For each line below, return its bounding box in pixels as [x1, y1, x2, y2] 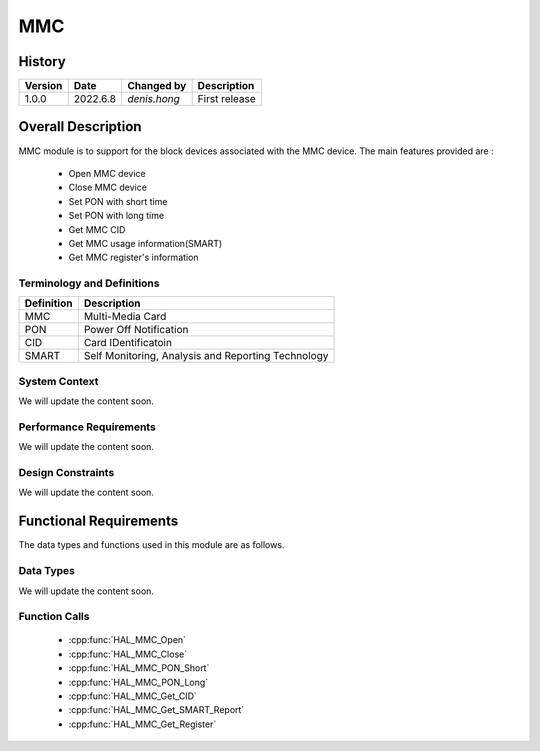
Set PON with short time [68, 195, 168, 207]
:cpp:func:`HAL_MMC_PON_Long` [68, 676, 209, 688]
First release [197, 92, 257, 106]
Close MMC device [68, 181, 147, 194]
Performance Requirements [18, 420, 157, 434]
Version [24, 79, 63, 93]
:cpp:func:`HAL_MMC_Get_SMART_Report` [68, 704, 245, 716]
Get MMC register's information [68, 251, 199, 264]
